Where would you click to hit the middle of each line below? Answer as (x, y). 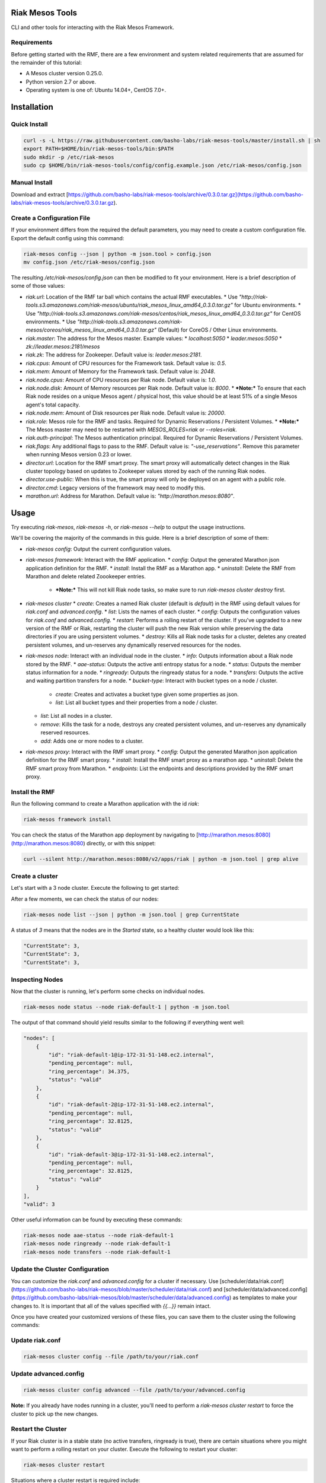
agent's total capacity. (53, 405)
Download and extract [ (40, 194)
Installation (32, 107)
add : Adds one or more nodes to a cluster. (92, 741)
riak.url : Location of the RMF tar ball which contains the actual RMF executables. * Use (132, 297)
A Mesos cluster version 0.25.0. (64, 74)
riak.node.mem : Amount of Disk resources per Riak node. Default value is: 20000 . (126, 413)
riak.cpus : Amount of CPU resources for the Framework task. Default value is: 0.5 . (126, 363)
